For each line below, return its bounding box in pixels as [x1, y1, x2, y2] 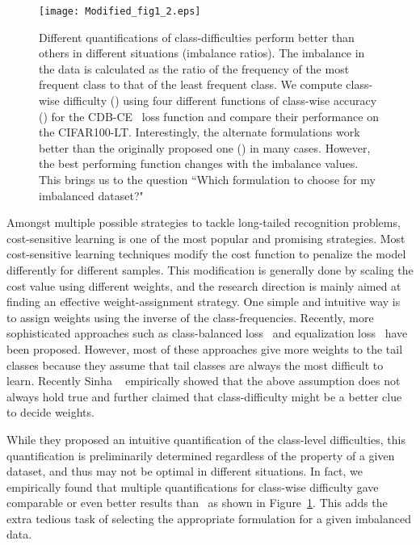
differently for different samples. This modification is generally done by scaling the [6, 261, 414, 278]
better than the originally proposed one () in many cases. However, [39, 139, 371, 156]
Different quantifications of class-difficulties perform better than [39, 28, 355, 45]
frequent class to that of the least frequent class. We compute [39, 76, 342, 93]
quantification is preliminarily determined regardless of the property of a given [6, 446, 395, 463]
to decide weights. [6, 404, 94, 421]
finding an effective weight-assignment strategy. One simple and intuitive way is [6, 293, 401, 310]
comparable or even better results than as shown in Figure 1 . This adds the [6, 494, 388, 511]
